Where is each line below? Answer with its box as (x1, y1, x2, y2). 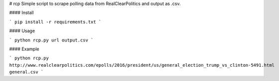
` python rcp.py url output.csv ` (9, 37, 94, 43)
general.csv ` (9, 69, 44, 75)
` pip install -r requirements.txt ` (9, 19, 102, 25)
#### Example (9, 46, 39, 52)
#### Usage (9, 28, 35, 34)
